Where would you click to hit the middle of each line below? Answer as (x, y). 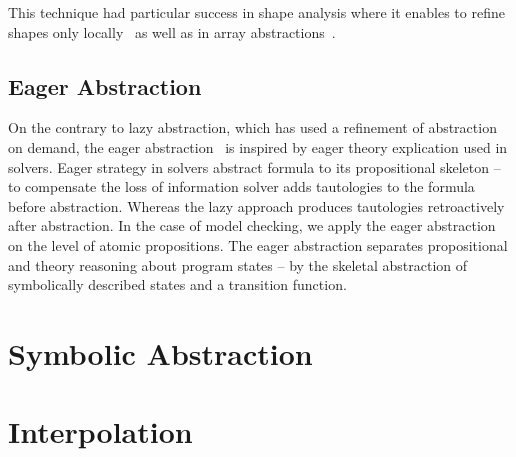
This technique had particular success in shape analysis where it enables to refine (256, 12)
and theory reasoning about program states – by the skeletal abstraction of (238, 264)
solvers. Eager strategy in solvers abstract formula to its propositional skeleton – (254, 166)
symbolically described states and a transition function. (177, 284)
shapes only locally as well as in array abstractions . (172, 31)
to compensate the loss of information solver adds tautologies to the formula (241, 186)
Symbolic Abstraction (160, 352)
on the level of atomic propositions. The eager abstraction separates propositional (258, 244)
